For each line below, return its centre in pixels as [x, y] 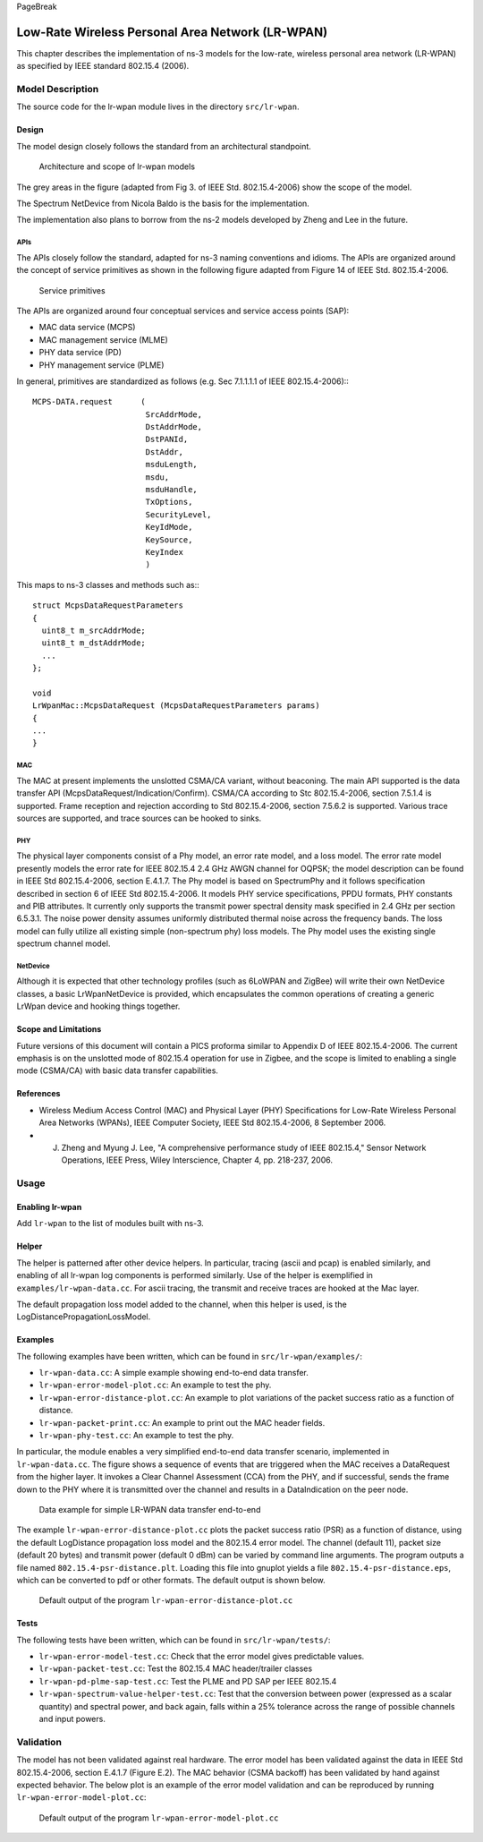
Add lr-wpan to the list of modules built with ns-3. [110, 1224]
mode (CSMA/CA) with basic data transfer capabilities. [118, 1070]
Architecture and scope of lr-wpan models [117, 166]
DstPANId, [167, 439]
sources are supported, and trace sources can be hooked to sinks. [139, 818]
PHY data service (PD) [80, 353]
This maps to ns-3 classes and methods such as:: [108, 584]
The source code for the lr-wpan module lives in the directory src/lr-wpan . [158, 107]
